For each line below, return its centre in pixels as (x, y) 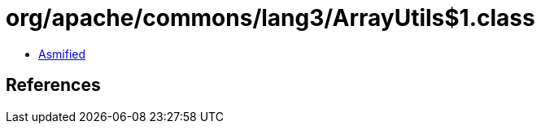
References (53, 85)
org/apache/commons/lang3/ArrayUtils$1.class (270, 18)
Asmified (62, 54)
